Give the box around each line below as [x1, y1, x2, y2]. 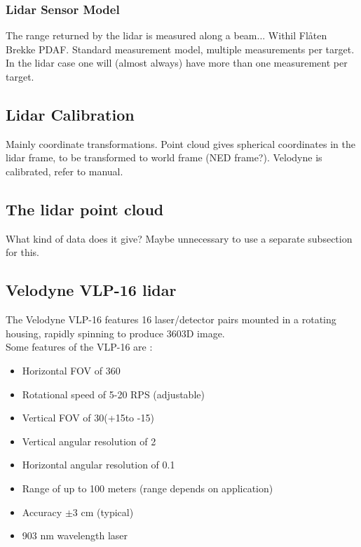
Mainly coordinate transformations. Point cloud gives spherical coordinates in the [6, 136, 355, 151]
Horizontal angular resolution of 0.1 [22, 457, 175, 472]
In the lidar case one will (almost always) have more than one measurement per [6, 55, 348, 70]
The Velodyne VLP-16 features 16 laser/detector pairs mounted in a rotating [6, 312, 336, 327]
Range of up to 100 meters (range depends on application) [22, 480, 273, 495]
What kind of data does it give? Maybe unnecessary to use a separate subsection [6, 231, 353, 245]
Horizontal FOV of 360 [22, 363, 121, 377]
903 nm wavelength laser [22, 528, 128, 543]
